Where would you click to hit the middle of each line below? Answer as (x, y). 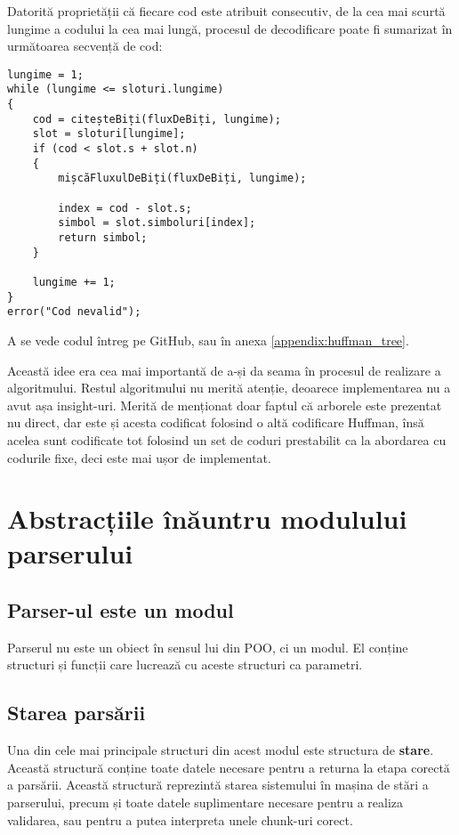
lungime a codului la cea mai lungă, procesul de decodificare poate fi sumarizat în (230, 28)
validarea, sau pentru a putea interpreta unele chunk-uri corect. (180, 819)
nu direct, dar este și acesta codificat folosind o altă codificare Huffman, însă (216, 422)
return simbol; (103, 238)
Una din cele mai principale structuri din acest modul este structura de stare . (221, 750)
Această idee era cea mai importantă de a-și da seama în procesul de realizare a (224, 370)
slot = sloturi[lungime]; (109, 134)
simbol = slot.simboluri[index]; (157, 223)
